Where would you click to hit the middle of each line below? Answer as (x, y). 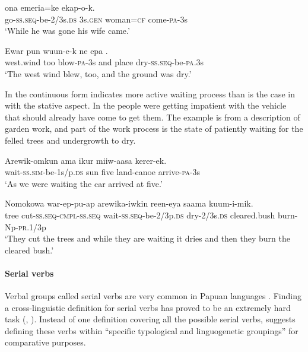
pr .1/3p (32, 226)
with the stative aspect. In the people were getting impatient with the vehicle (146, 105)
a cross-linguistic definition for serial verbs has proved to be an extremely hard (148, 307)
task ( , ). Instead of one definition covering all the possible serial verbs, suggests (150, 319)
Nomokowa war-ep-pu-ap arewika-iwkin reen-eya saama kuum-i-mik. (129, 203)
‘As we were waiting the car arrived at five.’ (84, 183)
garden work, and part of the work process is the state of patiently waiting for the (154, 129)
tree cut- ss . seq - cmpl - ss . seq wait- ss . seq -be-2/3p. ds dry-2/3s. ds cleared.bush (140, 215)
